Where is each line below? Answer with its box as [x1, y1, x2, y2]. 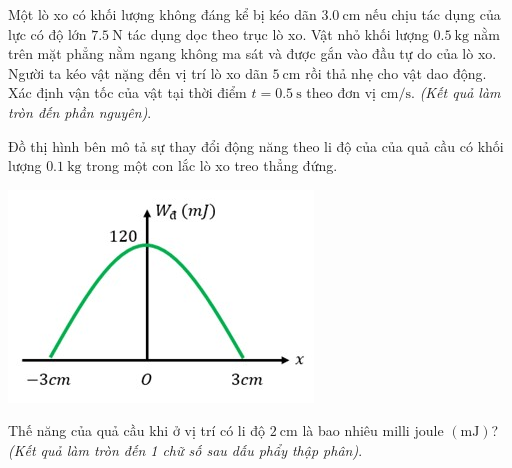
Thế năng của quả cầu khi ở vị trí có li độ [8, 420, 266, 441]
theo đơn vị [306, 82, 376, 103]
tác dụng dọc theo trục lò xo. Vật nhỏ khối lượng [127, 23, 429, 44]
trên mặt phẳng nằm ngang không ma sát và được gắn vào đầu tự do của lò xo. [8, 43, 497, 64]
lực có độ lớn [8, 23, 87, 44]
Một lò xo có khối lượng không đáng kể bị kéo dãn [8, 4, 317, 24]
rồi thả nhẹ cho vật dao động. [305, 62, 487, 83]
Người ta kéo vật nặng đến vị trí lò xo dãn [8, 62, 268, 83]
